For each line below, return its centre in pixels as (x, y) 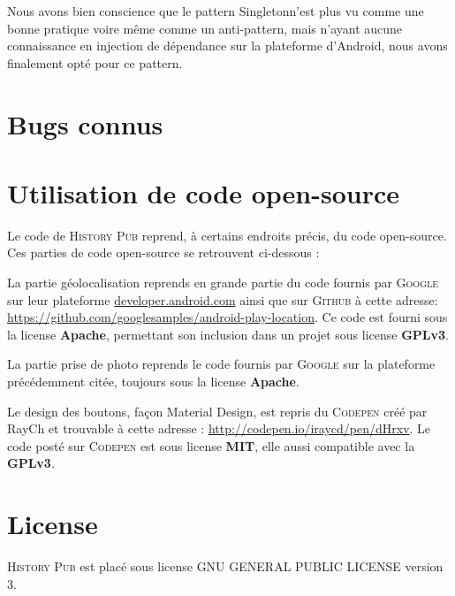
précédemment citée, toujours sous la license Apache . (153, 382)
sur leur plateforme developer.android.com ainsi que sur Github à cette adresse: (223, 299)
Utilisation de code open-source (203, 192)
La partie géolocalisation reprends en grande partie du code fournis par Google (223, 283)
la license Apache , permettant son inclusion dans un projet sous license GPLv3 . (228, 334)
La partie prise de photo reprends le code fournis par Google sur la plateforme (221, 364)
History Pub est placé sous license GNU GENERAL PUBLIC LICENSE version (225, 566)
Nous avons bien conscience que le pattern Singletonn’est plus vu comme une (216, 11)
